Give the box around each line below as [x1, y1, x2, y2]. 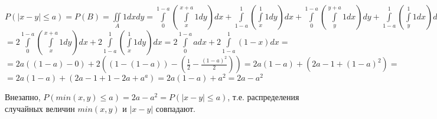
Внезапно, [5, 91, 41, 103]
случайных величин [5, 102, 75, 114]
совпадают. [155, 102, 196, 114]
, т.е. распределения [227, 91, 299, 103]
